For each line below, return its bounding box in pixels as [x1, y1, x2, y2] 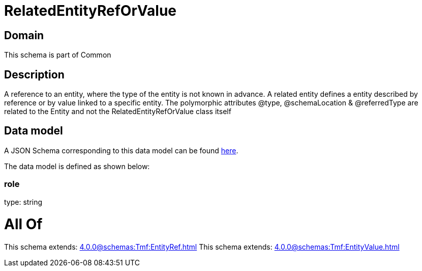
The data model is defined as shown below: [4, 161, 150, 171]
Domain [4, 29, 44, 42]
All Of [4, 215, 43, 233]
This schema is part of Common [4, 50, 111, 60]
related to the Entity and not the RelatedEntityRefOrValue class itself [4, 107, 231, 116]
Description [4, 68, 65, 81]
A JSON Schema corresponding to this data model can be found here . [4, 146, 238, 155]
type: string [4, 197, 43, 206]
